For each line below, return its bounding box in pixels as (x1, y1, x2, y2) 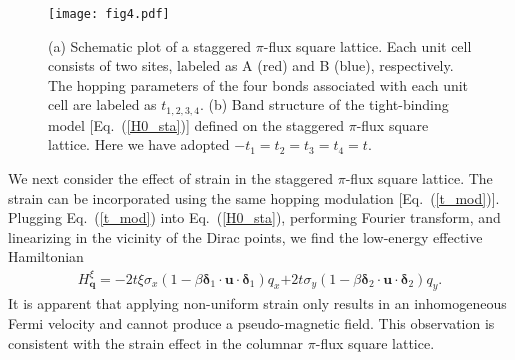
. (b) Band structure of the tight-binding (199, 94, 449, 115)
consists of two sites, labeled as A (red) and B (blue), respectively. (48, 55, 454, 76)
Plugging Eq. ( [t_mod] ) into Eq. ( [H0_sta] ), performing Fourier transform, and (8, 207, 501, 228)
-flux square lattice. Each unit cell (263, 35, 472, 56)
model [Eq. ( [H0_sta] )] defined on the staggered (48, 114, 344, 135)
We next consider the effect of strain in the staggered (8, 168, 334, 189)
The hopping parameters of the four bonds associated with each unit (48, 74, 469, 95)
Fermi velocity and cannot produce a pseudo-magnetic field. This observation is (8, 312, 495, 333)
